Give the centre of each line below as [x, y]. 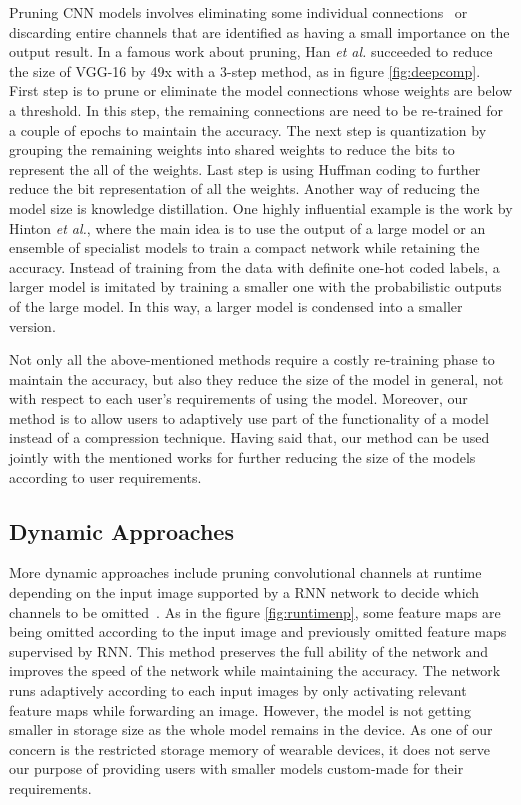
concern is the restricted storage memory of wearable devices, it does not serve [249, 748]
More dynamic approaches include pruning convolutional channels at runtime [245, 572]
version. [32, 325]
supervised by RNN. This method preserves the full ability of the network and [249, 650]
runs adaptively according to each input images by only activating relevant [238, 690]
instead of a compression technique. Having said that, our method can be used [249, 437]
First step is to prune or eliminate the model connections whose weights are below [261, 90]
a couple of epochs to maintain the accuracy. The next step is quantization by [248, 129]
